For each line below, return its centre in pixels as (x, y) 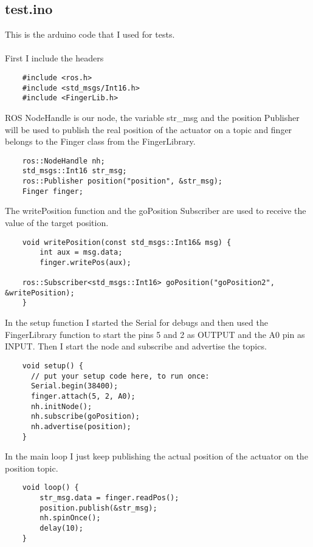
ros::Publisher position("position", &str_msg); (122, 181)
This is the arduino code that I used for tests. (90, 34)
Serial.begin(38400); (74, 386)
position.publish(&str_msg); (98, 508)
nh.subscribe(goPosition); (85, 417)
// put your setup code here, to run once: (120, 376)
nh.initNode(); (61, 406)
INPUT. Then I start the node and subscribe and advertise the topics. (136, 346)
